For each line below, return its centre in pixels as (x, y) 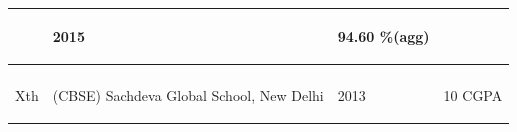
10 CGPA (473, 94)
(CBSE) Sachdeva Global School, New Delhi (188, 94)
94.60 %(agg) (383, 35)
